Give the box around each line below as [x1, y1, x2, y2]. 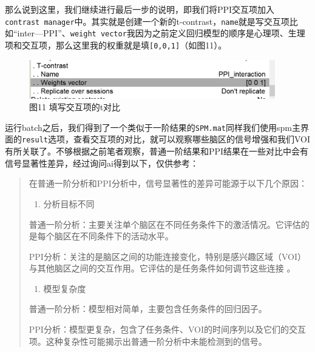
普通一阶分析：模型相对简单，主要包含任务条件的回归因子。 [29, 302, 267, 315]
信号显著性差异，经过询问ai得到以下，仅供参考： [5, 156, 198, 169]
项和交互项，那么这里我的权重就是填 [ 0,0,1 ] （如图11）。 [5, 38, 227, 51]
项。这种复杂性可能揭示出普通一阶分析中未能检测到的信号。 [29, 334, 267, 347]
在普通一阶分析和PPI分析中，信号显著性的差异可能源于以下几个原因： [29, 177, 307, 190]
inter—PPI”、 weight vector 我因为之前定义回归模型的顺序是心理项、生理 [17, 27, 305, 39]
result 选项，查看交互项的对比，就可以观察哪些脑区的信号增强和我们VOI [22, 133, 311, 145]
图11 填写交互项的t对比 [29, 101, 121, 113]
